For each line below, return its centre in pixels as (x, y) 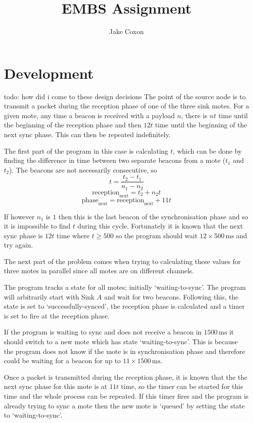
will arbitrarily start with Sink (49, 296)
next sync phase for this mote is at (56, 386)
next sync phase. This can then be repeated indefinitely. (87, 134)
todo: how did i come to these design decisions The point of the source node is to (125, 96)
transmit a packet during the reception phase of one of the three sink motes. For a (126, 106)
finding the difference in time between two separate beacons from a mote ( (115, 160)
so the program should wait (157, 235)
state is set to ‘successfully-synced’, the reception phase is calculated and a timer (124, 306)
